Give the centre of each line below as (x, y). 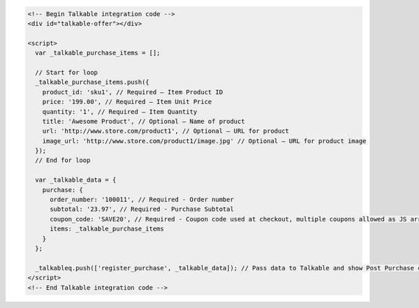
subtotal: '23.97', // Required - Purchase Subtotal (142, 209)
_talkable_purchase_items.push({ (92, 82)
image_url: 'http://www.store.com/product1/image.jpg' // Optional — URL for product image (204, 141)
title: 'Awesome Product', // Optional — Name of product (144, 121)
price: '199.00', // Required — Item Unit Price (127, 102)
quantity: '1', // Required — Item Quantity (120, 111)
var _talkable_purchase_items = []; (98, 53)
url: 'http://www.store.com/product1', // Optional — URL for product (166, 131)
